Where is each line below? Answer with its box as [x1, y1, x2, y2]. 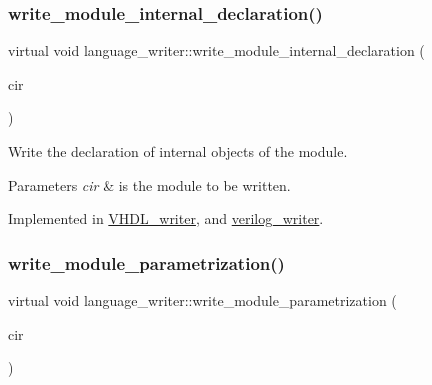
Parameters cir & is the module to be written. [8, 174, 291, 195]
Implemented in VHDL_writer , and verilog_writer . [8, 208, 324, 229]
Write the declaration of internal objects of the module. [8, 141, 348, 161]
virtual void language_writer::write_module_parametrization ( [8, 290, 397, 310]
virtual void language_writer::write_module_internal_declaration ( [8, 40, 425, 61]
